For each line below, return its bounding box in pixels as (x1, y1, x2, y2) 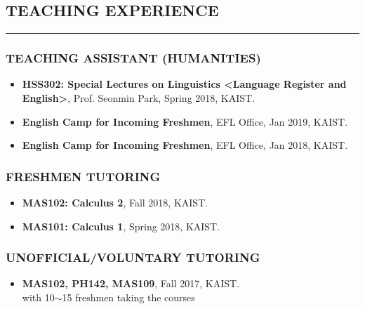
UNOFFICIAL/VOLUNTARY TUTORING (6, 249, 260, 266)
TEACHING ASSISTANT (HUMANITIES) (6, 49, 261, 67)
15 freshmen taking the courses (62, 290, 195, 305)
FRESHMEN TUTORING (6, 167, 161, 185)
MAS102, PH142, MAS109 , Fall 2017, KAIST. (22, 276, 240, 291)
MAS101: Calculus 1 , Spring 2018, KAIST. (22, 218, 220, 233)
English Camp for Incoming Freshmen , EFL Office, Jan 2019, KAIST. (22, 114, 348, 129)
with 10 (22, 290, 55, 305)
